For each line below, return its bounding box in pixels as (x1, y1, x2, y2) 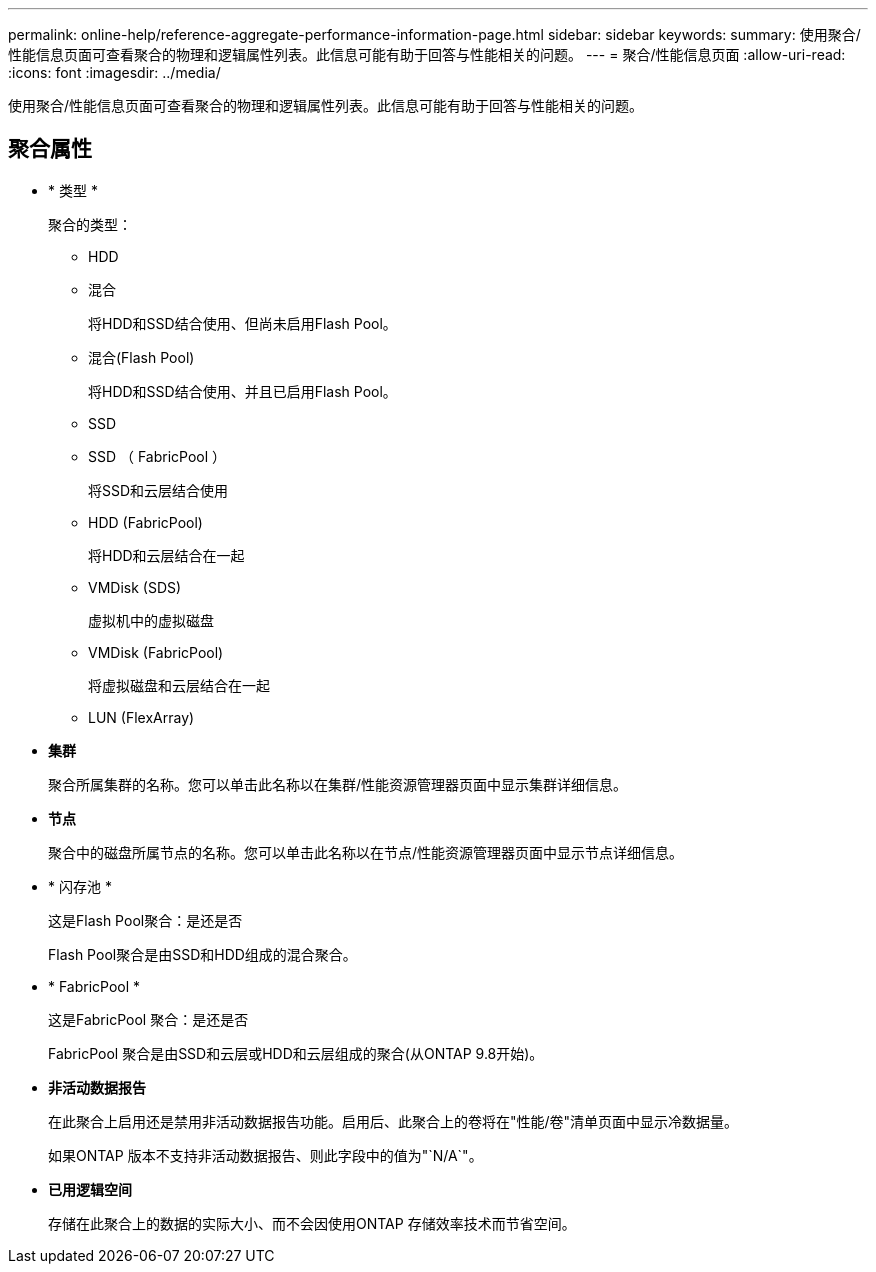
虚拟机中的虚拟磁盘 (88, 611, 214, 629)
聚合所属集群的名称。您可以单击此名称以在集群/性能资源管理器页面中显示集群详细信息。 (48, 775, 628, 793)
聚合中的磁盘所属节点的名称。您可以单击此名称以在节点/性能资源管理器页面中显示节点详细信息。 (48, 843, 684, 861)
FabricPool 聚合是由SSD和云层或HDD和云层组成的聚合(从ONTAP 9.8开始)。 (48, 1044, 544, 1062)
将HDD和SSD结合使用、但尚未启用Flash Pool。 (88, 314, 397, 332)
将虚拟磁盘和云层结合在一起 (88, 676, 270, 694)
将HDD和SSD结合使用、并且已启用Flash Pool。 (88, 382, 397, 400)
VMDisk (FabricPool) (88, 643, 224, 661)
